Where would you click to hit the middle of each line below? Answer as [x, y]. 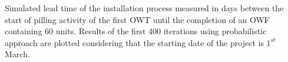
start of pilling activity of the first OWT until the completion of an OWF [138, 19]
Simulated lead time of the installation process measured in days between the [144, 8]
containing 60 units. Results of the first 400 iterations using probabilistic [136, 31]
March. [17, 54]
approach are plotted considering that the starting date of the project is [134, 42]
